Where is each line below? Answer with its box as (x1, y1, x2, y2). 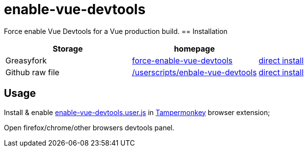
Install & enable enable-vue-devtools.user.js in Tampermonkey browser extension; (4, 108, 270, 117)
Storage (53, 43, 83, 54)
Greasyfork (5, 55, 47, 65)
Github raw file (5, 67, 59, 77)
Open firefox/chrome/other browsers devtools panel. (4, 123, 175, 132)
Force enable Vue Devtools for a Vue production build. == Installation (4, 27, 228, 35)
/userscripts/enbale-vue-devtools (132, 67, 257, 77)
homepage (174, 43, 215, 54)
